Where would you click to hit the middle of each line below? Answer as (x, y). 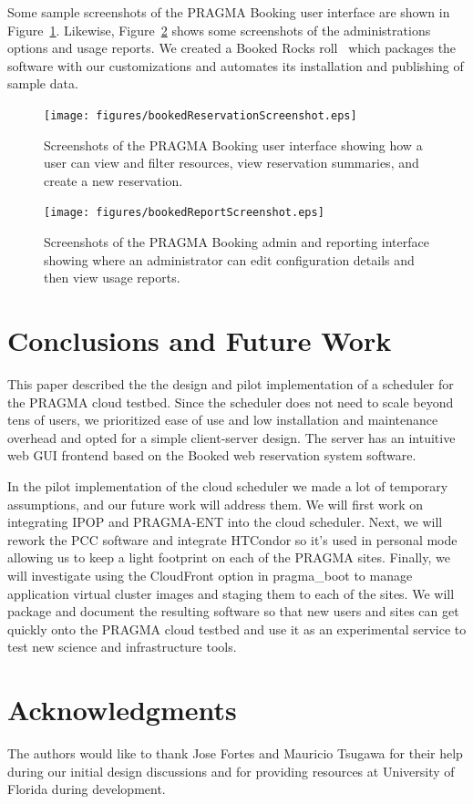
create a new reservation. (113, 180)
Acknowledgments (122, 710)
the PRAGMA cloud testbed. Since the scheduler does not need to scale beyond (231, 402)
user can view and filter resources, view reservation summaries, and (231, 163)
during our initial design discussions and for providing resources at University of (231, 771)
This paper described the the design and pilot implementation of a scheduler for (231, 383)
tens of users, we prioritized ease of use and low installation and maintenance (223, 420)
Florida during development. (87, 789)
